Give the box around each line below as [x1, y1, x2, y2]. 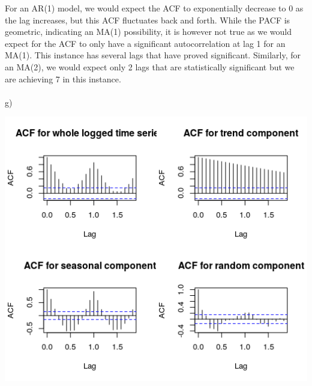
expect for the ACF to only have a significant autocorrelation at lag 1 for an [5, 37, 286, 49]
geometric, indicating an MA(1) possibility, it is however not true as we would [5, 25, 292, 38]
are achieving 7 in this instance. [5, 72, 121, 85]
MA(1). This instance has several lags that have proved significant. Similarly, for [5, 49, 301, 61]
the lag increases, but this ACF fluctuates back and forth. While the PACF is [5, 13, 290, 26]
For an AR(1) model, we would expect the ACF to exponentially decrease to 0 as [5, 2, 304, 14]
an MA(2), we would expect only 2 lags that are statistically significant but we [5, 60, 295, 73]
